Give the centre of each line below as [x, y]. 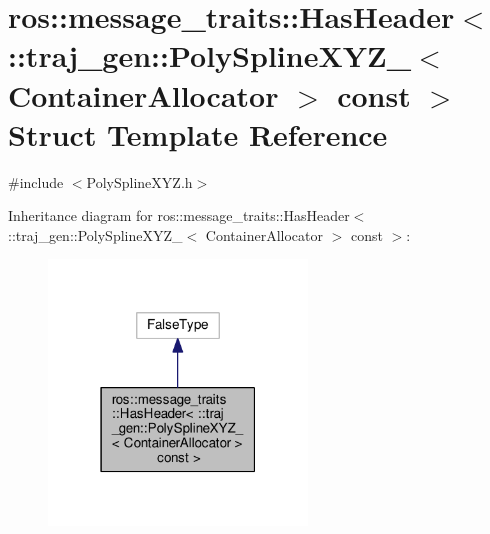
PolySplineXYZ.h [139, 181]
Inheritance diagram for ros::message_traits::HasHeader [179, 215]
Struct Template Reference [198, 133]
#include [36, 181]
